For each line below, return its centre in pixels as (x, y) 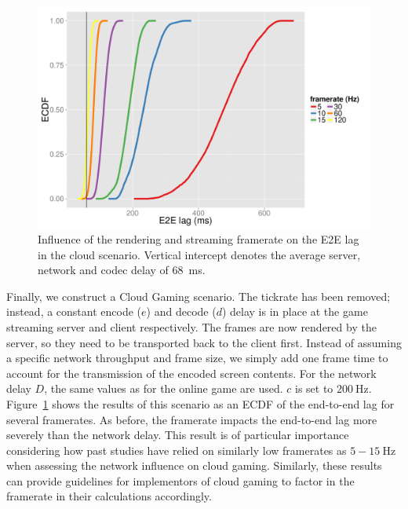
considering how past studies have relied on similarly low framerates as (177, 450)
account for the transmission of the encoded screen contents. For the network (191, 373)
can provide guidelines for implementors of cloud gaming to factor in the (180, 480)
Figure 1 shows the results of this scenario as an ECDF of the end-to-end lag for (200, 403)
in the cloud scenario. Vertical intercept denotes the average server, (199, 254)
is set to (314, 388)
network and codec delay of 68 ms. (122, 270)
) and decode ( (181, 311)
